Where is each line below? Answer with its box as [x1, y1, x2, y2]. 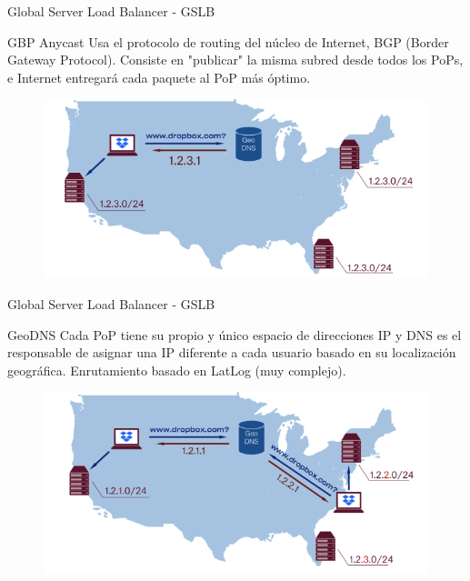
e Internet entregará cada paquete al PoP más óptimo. [7, 67, 311, 86]
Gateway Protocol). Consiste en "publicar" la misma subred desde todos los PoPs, [7, 50, 464, 69]
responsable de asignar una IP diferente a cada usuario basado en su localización [7, 343, 456, 362]
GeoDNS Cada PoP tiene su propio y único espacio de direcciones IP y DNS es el [7, 325, 462, 344]
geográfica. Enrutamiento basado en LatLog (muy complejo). [7, 360, 346, 379]
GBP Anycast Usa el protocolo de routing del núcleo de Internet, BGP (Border [7, 32, 449, 51]
